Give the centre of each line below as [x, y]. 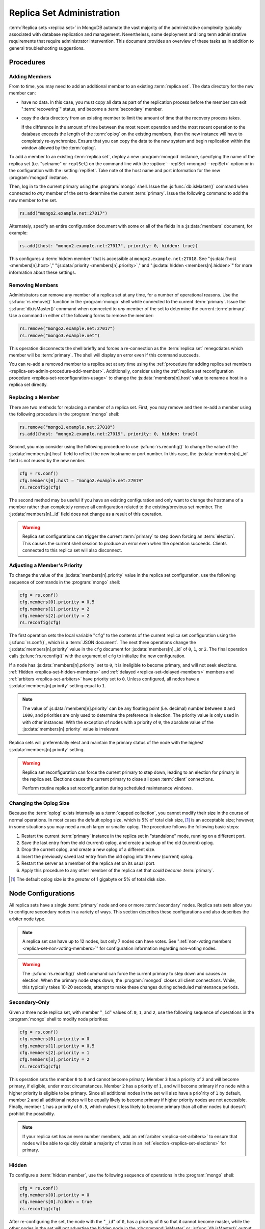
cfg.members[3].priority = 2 [54, 1060]
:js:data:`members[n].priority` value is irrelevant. [71, 729]
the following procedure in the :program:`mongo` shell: [64, 414]
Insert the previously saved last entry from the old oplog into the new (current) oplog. [107, 856]
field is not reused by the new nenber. [47, 461]
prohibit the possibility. [32, 1113]
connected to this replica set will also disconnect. [72, 550]
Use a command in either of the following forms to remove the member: [81, 316]
